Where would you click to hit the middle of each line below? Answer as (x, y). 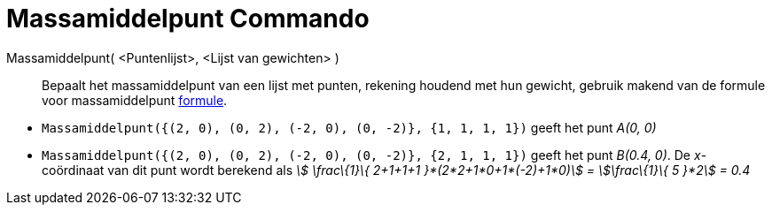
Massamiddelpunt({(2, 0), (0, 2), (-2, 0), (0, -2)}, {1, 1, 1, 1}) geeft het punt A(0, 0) (349, 127)
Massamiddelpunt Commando (188, 19)
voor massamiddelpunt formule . (135, 100)
